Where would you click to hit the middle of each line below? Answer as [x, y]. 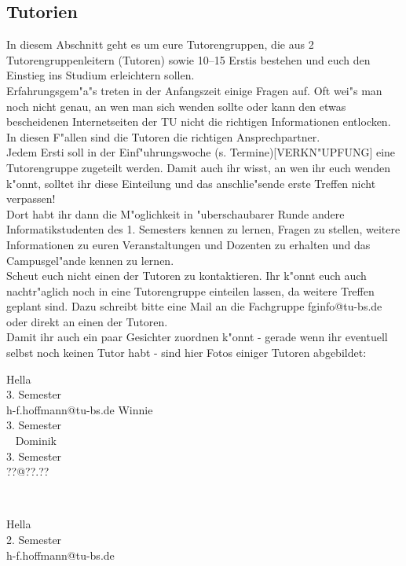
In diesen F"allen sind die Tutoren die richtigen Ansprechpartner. [163, 136]
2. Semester [34, 540]
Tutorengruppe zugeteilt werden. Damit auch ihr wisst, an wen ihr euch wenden [198, 167]
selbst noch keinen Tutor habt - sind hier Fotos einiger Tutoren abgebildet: [187, 353]
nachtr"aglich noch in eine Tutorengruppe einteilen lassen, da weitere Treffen [190, 290]
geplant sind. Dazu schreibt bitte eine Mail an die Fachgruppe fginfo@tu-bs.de [194, 306]
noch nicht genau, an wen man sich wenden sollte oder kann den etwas [176, 106]
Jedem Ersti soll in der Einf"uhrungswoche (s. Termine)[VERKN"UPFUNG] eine [201, 152]
